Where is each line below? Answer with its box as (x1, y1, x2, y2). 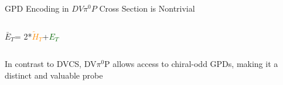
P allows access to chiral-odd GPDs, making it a (104, 58, 278, 70)
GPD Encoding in (5, 2, 69, 14)
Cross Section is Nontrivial (99, 2, 195, 14)
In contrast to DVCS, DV (5, 58, 97, 70)
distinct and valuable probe (5, 69, 103, 81)
